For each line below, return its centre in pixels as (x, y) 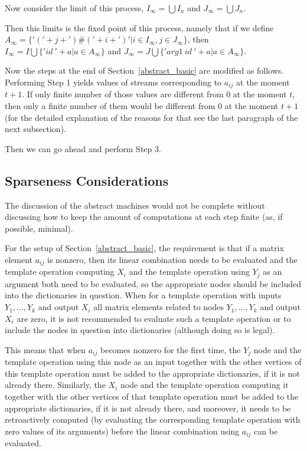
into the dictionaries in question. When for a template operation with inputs (143, 295)
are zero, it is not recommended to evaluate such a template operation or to (154, 318)
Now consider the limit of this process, (74, 8)
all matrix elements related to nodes (159, 307)
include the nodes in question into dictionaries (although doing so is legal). (140, 330)
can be (266, 431)
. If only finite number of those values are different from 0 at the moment (154, 94)
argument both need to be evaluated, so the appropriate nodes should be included (153, 283)
